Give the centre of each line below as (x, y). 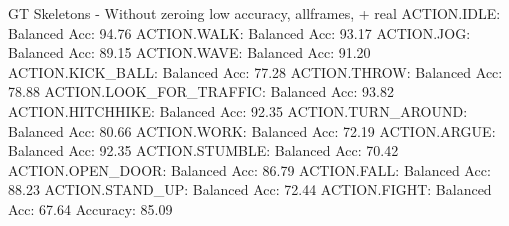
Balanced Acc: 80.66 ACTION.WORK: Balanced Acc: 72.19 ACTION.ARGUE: (252, 130)
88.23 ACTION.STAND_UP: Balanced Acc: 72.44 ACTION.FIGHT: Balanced (250, 189)
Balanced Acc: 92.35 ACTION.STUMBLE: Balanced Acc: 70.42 (203, 150)
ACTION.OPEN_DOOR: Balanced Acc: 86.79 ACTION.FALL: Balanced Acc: (249, 169)
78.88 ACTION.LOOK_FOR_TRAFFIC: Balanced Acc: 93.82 (201, 91)
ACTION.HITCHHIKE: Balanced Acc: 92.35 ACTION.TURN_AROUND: (238, 110)
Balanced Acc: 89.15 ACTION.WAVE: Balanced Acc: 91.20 (189, 52)
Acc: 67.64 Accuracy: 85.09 (90, 208)
